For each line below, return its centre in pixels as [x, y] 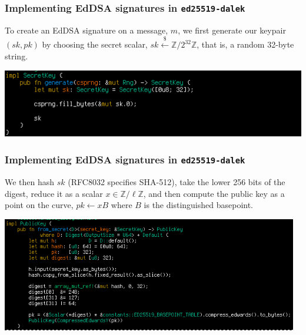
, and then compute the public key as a [214, 193]
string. [16, 56]
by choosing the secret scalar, [95, 44]
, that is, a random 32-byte [245, 44]
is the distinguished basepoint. [199, 205]
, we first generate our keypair [232, 30]
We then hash [30, 182]
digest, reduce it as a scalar [54, 193]
